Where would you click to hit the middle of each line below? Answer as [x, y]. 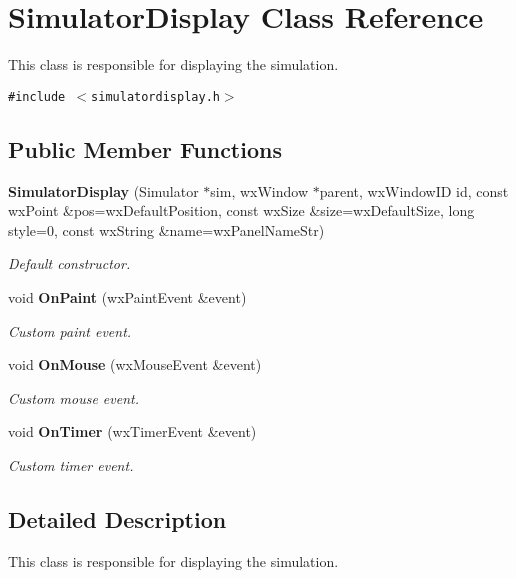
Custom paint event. [70, 330]
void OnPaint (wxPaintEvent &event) [127, 296]
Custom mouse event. [73, 397]
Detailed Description [117, 518]
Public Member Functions [145, 148]
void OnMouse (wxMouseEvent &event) [135, 364]
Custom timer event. [71, 464]
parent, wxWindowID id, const [414, 190]
